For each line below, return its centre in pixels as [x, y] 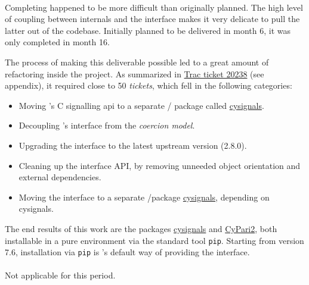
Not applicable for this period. [60, 275]
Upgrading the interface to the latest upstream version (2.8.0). [133, 145]
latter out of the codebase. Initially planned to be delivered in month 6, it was [148, 30]
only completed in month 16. [57, 42]
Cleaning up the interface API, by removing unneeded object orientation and [160, 165]
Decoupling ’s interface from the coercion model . [107, 125]
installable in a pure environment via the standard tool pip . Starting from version [154, 240]
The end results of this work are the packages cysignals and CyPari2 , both [141, 228]
